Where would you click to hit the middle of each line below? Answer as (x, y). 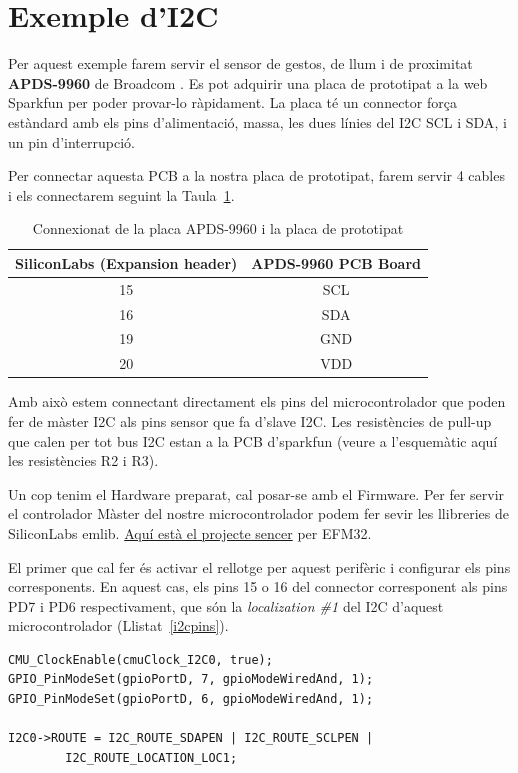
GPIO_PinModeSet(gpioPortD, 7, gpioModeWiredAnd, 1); (191, 679)
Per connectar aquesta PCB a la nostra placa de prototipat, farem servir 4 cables (256, 175)
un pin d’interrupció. (71, 141)
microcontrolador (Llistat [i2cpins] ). (118, 625)
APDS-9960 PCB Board (336, 262)
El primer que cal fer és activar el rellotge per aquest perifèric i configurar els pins (259, 566)
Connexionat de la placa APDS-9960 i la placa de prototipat (218, 228)
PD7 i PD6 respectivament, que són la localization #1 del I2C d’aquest (226, 605)
